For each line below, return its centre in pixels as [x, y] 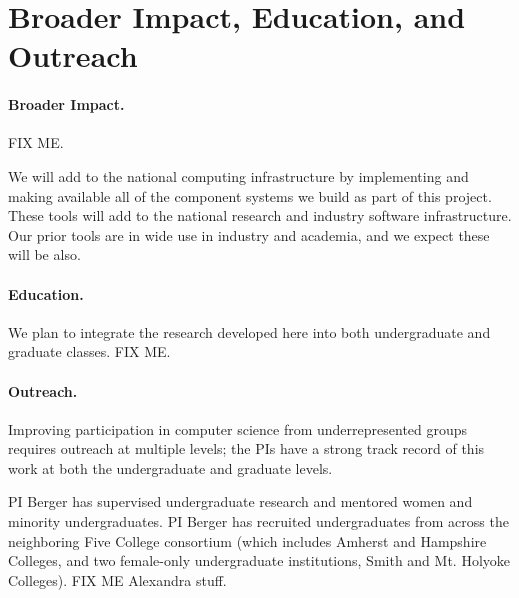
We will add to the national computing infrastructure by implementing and [238, 175]
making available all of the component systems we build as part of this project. [250, 195]
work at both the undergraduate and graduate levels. [170, 467]
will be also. [44, 254]
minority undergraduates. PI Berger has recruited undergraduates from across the [258, 521]
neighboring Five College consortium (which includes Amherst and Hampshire [247, 540]
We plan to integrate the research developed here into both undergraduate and [249, 331]
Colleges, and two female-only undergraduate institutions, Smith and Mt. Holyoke [259, 560]
